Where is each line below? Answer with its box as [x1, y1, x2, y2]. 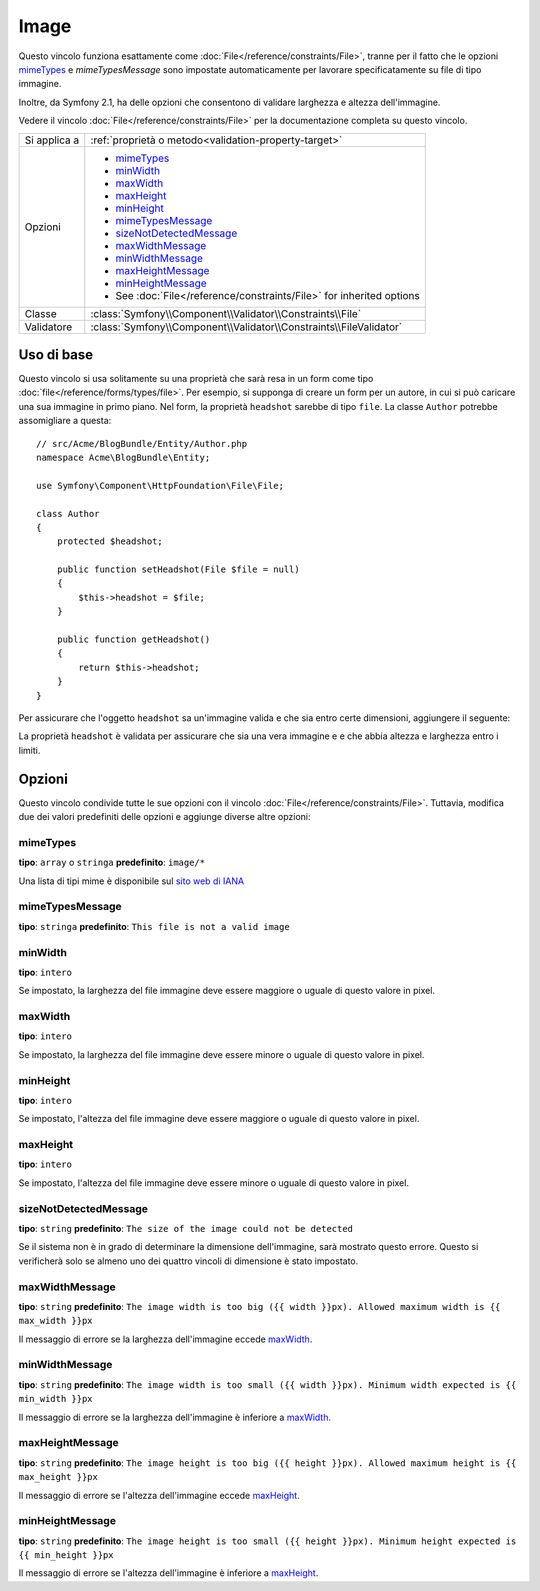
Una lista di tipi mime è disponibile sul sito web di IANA [18, 875, 245, 887]
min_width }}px [18, 1393, 94, 1405]
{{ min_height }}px [18, 1550, 114, 1561]
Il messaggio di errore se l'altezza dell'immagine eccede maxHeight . [18, 1489, 300, 1501]
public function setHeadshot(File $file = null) [56, 564, 300, 575]
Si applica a [24, 133, 80, 147]
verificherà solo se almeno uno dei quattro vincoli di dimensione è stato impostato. [18, 1255, 359, 1267]
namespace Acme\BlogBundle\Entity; [36, 451, 211, 463]
